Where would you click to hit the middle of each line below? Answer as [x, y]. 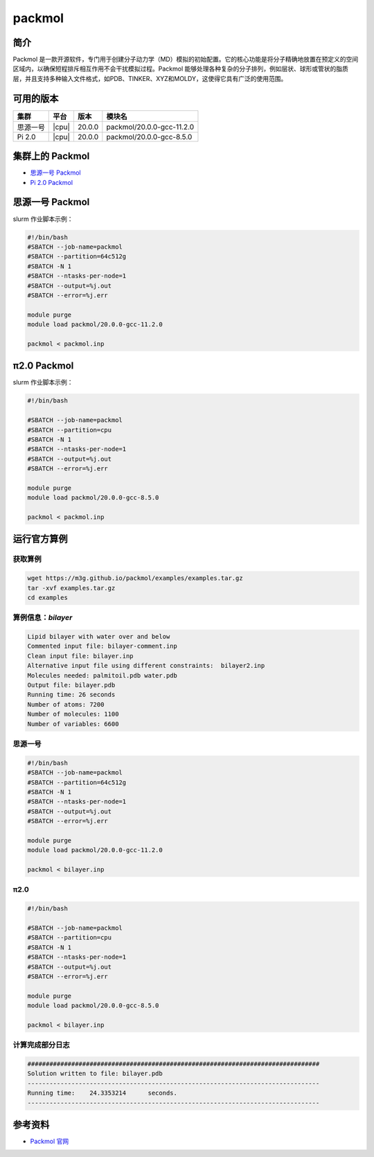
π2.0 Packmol [43, 366]
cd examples [48, 597]
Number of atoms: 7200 [66, 704]
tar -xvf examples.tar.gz [71, 588]
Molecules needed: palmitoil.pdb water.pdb [103, 675]
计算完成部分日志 [41, 1045]
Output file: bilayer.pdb [71, 685]
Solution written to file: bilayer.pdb [95, 1074]
